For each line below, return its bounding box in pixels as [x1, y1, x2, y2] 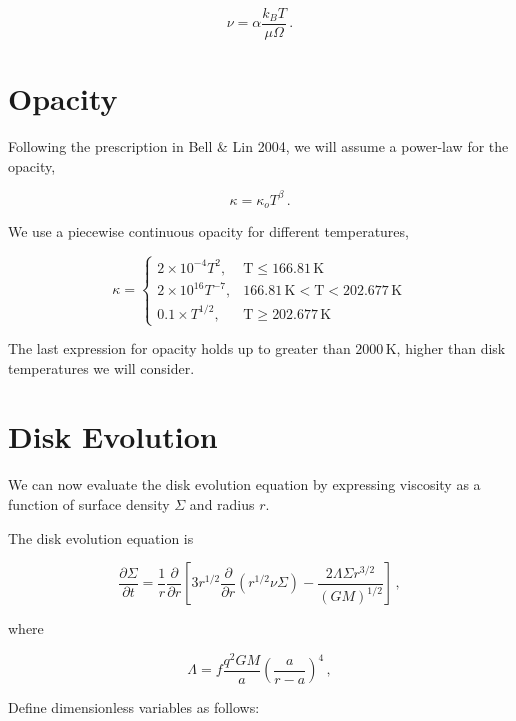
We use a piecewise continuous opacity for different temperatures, [8, 221, 409, 242]
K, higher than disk [385, 338, 506, 359]
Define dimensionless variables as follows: [8, 697, 260, 718]
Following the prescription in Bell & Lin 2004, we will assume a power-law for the [8, 136, 509, 157]
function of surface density [8, 493, 170, 514]
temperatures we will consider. [8, 357, 195, 378]
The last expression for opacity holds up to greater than [8, 338, 351, 359]
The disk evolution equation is [8, 527, 194, 548]
